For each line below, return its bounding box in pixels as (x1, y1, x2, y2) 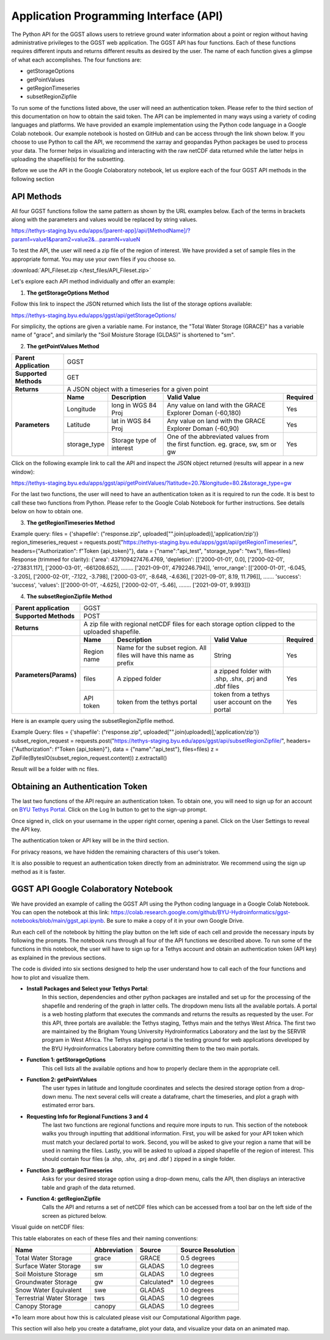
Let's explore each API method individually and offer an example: (11, 278, 175, 285)
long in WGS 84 (111, 401, 157, 409)
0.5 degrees (180, 1253, 215, 1262)
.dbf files (214, 682, 240, 690)
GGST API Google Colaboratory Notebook (11, 884, 174, 895)
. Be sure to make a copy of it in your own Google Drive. (103, 917, 244, 924)
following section (11, 175, 54, 183)
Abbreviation (94, 1245, 133, 1254)
